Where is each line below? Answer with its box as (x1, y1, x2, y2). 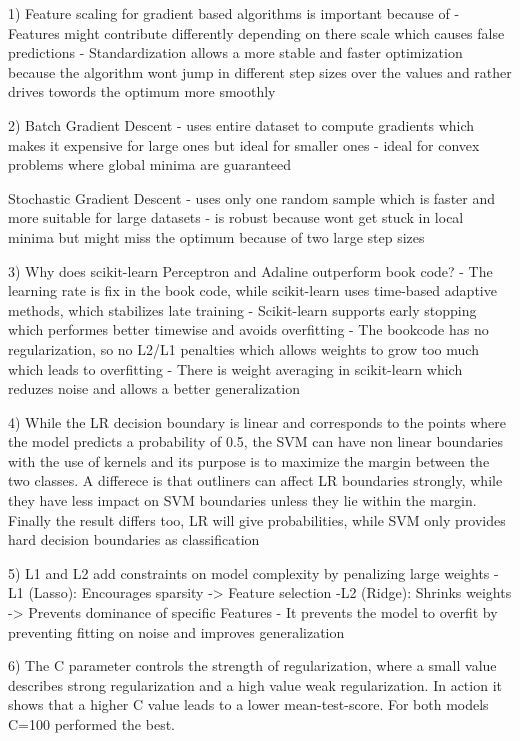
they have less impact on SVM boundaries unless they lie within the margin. (8, 490, 477, 511)
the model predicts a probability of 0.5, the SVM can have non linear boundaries (8, 431, 504, 452)
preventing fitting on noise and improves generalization (8, 621, 345, 642)
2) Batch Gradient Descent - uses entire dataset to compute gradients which (8, 114, 475, 135)
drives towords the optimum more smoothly (8, 81, 276, 102)
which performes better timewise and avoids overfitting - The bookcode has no (8, 319, 489, 340)
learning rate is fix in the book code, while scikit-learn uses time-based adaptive (8, 280, 497, 301)
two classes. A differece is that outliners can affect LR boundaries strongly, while (8, 470, 503, 491)
